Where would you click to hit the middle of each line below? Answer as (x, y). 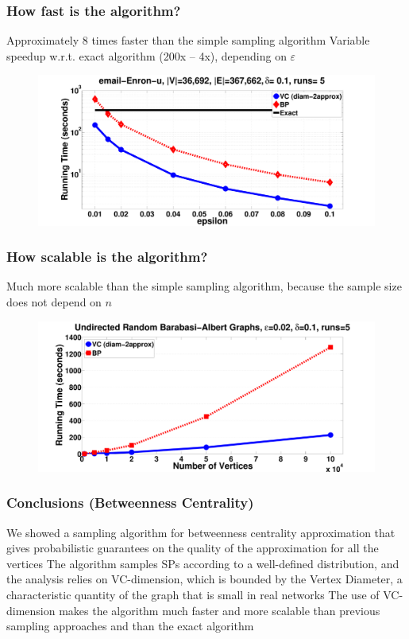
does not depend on (54, 302)
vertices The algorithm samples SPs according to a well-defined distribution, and (203, 563)
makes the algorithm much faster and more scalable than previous (220, 610)
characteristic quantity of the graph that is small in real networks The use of (193, 595)
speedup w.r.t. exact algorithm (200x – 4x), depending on (147, 55)
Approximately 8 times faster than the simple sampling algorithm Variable (188, 40)
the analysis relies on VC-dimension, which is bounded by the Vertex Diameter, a (204, 579)
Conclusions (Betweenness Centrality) (130, 503)
